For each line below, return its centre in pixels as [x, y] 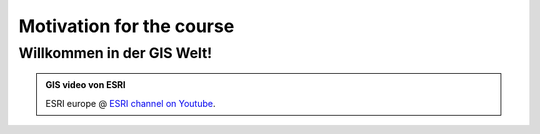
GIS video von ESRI [85, 85]
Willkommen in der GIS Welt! [115, 53]
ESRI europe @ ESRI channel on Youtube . [130, 103]
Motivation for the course [126, 26]
